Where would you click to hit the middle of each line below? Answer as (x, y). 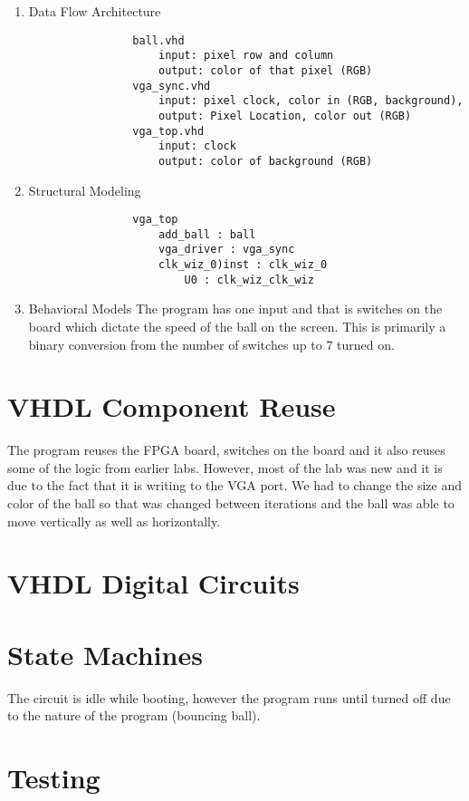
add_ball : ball (207, 234)
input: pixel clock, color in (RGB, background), (311, 101)
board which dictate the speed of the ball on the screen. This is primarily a (237, 326)
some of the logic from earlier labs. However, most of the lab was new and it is (225, 467)
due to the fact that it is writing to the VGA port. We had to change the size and (234, 485)
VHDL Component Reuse (172, 406)
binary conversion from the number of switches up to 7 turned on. (211, 344)
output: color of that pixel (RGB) (265, 70)
